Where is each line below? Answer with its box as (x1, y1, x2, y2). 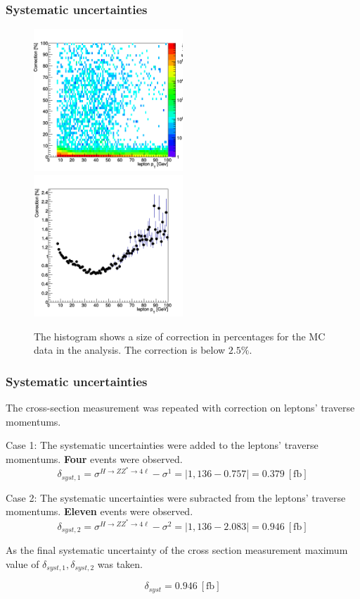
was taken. (97, 556, 143, 571)
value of (6, 556, 39, 571)
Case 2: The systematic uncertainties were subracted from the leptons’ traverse (6, 490, 346, 505)
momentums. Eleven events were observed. (6, 504, 193, 519)
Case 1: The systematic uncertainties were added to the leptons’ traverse (6, 438, 319, 452)
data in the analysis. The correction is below (34, 342, 226, 357)
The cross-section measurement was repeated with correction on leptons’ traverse (6, 400, 355, 415)
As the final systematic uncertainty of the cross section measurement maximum (6, 543, 348, 557)
